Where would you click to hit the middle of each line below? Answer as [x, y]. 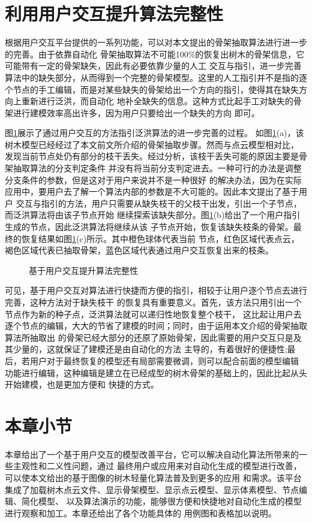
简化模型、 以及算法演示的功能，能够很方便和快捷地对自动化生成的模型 [161, 501]
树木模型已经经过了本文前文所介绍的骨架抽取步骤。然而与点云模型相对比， [152, 144]
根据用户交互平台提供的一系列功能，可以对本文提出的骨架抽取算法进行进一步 [156, 42]
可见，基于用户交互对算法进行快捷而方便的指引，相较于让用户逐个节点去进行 [156, 290]
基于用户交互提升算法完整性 [83, 270]
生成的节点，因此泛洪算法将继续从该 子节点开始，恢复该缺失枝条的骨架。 [149, 227]
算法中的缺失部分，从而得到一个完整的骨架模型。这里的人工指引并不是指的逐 [156, 77]
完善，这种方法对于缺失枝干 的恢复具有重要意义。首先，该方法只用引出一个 [153, 302]
